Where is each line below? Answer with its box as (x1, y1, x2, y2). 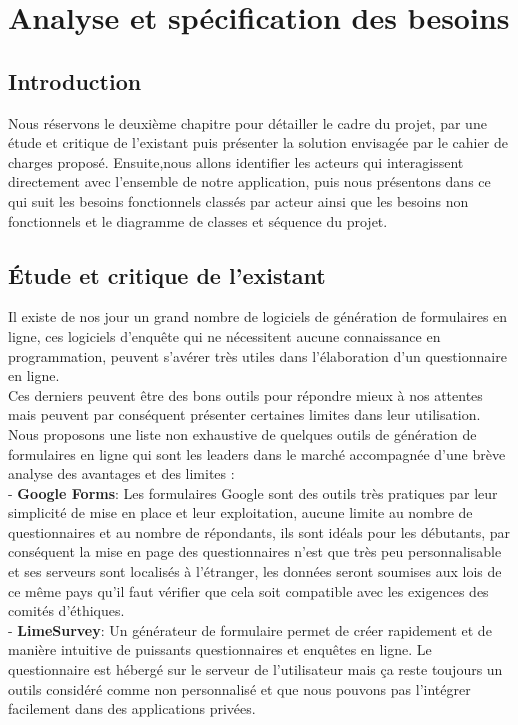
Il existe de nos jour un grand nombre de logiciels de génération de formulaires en (8, 306, 508, 327)
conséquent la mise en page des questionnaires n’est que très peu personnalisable (8, 541, 502, 562)
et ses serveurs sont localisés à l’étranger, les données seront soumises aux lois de (8, 561, 502, 582)
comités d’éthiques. (8, 600, 125, 621)
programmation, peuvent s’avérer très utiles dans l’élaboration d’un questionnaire (8, 345, 507, 366)
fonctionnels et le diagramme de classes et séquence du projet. (8, 210, 388, 231)
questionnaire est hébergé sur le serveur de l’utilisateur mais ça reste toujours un (8, 659, 503, 680)
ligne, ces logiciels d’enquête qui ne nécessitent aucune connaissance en (8, 325, 441, 346)
